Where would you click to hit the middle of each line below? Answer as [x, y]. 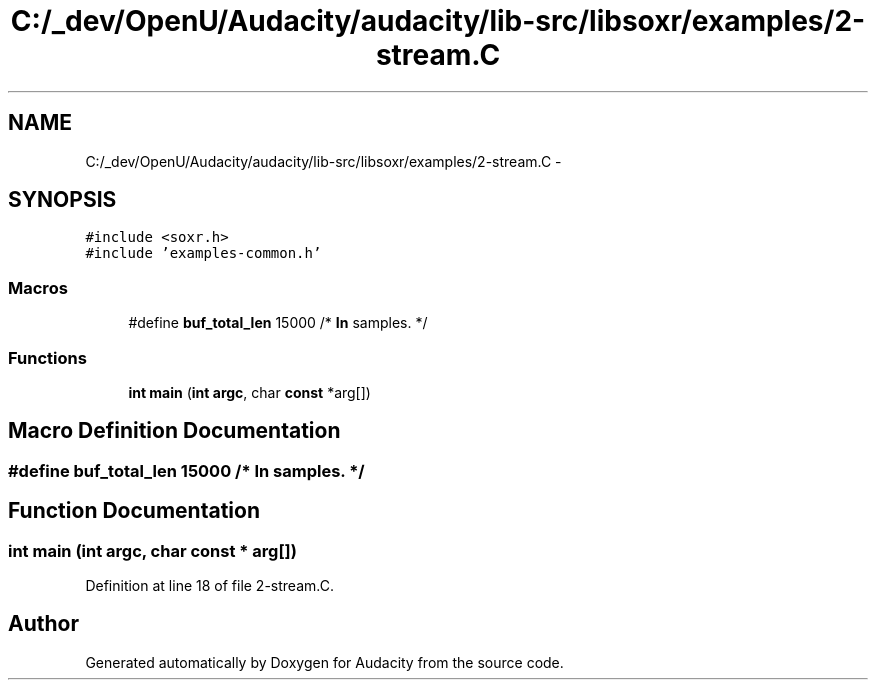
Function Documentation [134, 511]
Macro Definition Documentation [174, 431]
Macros [38, 287]
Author [43, 624]
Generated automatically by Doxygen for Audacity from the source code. [324, 662]
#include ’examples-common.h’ [203, 253]
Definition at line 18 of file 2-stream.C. [209, 585]
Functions [47, 357]
